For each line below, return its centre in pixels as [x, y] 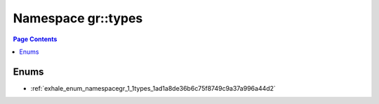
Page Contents [35, 39]
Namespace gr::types [78, 18]
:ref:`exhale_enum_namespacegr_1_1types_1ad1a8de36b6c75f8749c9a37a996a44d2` [153, 88]
